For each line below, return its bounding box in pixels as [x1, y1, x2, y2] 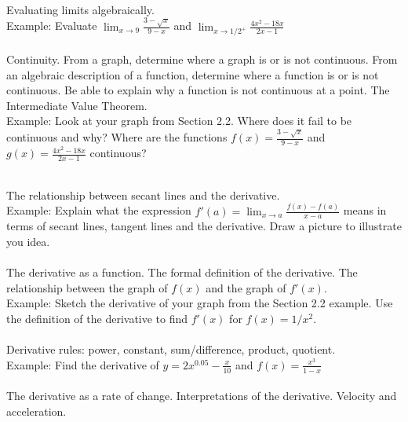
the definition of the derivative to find [6, 310, 188, 326]
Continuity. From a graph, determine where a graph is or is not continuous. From [6, 50, 398, 67]
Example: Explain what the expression [6, 202, 191, 218]
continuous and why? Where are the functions [6, 129, 228, 145]
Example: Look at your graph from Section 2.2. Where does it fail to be [6, 112, 352, 129]
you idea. [6, 233, 50, 249]
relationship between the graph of [6, 279, 168, 295]
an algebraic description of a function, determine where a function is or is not [6, 66, 379, 83]
